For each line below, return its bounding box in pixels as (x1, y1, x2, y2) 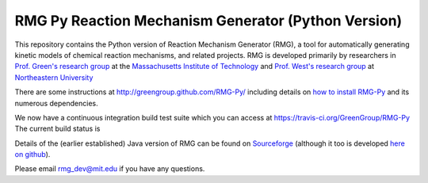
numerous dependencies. (14, 98, 98, 108)
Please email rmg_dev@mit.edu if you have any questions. (14, 164, 205, 173)
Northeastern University (14, 72, 94, 82)
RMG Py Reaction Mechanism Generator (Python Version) (14, 12, 403, 29)
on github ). (14, 150, 51, 159)
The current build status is (14, 124, 101, 134)
